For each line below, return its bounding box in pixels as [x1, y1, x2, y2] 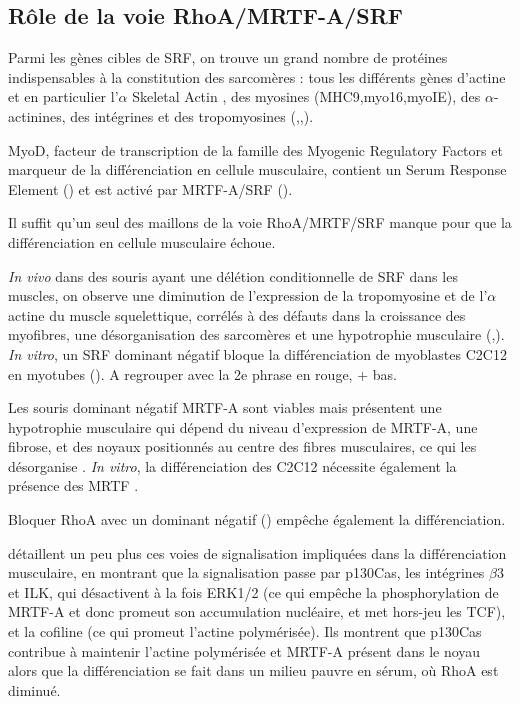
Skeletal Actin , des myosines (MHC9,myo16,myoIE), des [132, 86, 481, 107]
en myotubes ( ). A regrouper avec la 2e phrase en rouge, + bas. [8, 363, 397, 384]
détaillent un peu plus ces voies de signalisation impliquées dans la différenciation [8, 542, 507, 563]
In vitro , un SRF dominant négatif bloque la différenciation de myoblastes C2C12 [8, 343, 507, 364]
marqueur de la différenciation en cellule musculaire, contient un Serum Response [8, 159, 507, 180]
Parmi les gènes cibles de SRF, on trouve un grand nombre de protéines [8, 47, 448, 68]
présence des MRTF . [8, 475, 139, 496]
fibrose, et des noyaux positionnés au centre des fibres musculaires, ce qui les [8, 436, 477, 457]
